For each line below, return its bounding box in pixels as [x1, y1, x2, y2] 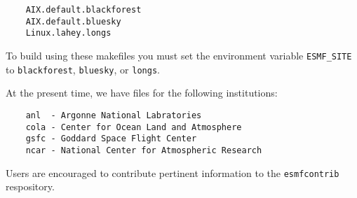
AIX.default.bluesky [25, 16, 121, 27]
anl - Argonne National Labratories [25, 110, 202, 120]
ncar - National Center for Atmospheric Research [25, 145, 262, 155]
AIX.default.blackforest [25, 5, 142, 15]
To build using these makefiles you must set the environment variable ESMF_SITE [6, 48, 352, 62]
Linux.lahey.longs [25, 28, 112, 38]
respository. [6, 179, 55, 194]
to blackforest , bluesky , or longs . [6, 62, 160, 76]
